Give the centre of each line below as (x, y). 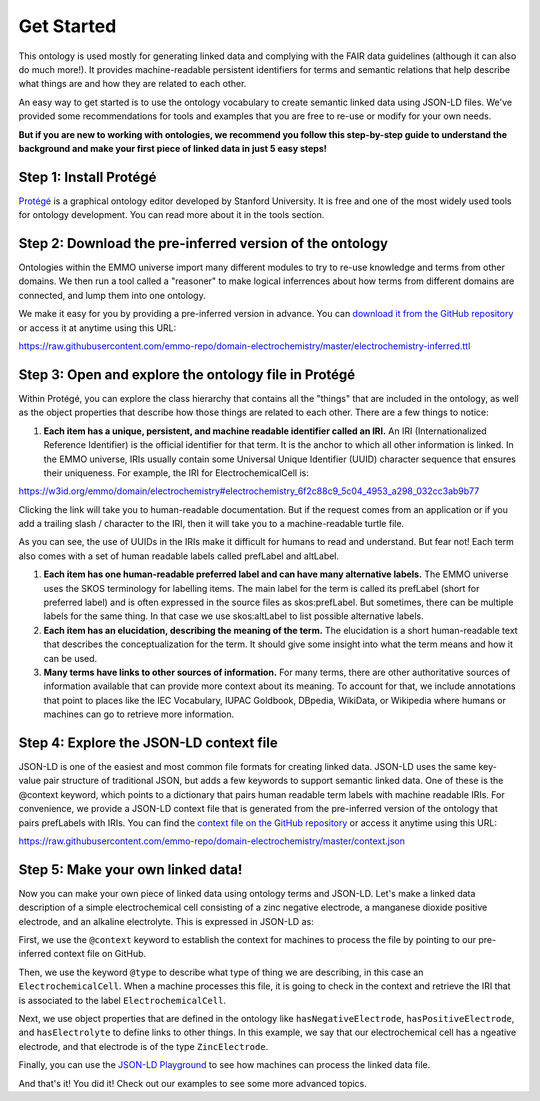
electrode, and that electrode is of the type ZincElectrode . (143, 1046)
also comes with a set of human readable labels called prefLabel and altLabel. (179, 556)
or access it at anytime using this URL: (97, 327)
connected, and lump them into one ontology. (112, 295)
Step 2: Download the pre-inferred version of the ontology (203, 243)
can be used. (70, 658)
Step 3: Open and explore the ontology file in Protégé (187, 374)
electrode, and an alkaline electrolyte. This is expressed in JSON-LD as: (166, 921)
